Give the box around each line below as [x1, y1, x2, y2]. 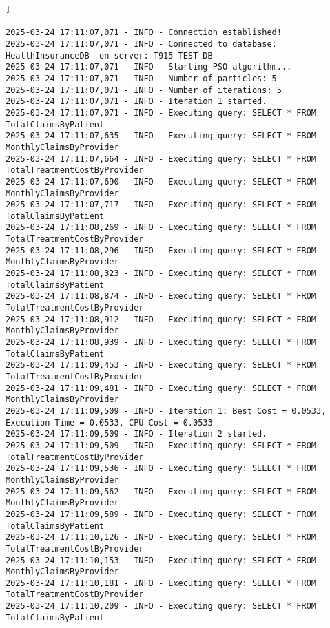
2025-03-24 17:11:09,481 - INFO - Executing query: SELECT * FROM [6, 383, 317, 393]
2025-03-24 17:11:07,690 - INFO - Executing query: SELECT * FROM [6, 176, 317, 187]
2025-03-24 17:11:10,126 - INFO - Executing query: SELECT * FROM [6, 532, 317, 543]
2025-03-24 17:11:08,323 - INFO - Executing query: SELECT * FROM [6, 269, 317, 279]
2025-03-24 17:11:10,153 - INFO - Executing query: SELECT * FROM [6, 555, 317, 565]
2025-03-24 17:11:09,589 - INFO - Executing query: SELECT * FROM [6, 509, 317, 519]
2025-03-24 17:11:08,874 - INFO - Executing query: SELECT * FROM [6, 291, 317, 302]
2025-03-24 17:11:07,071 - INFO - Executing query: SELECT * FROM [6, 107, 317, 118]
